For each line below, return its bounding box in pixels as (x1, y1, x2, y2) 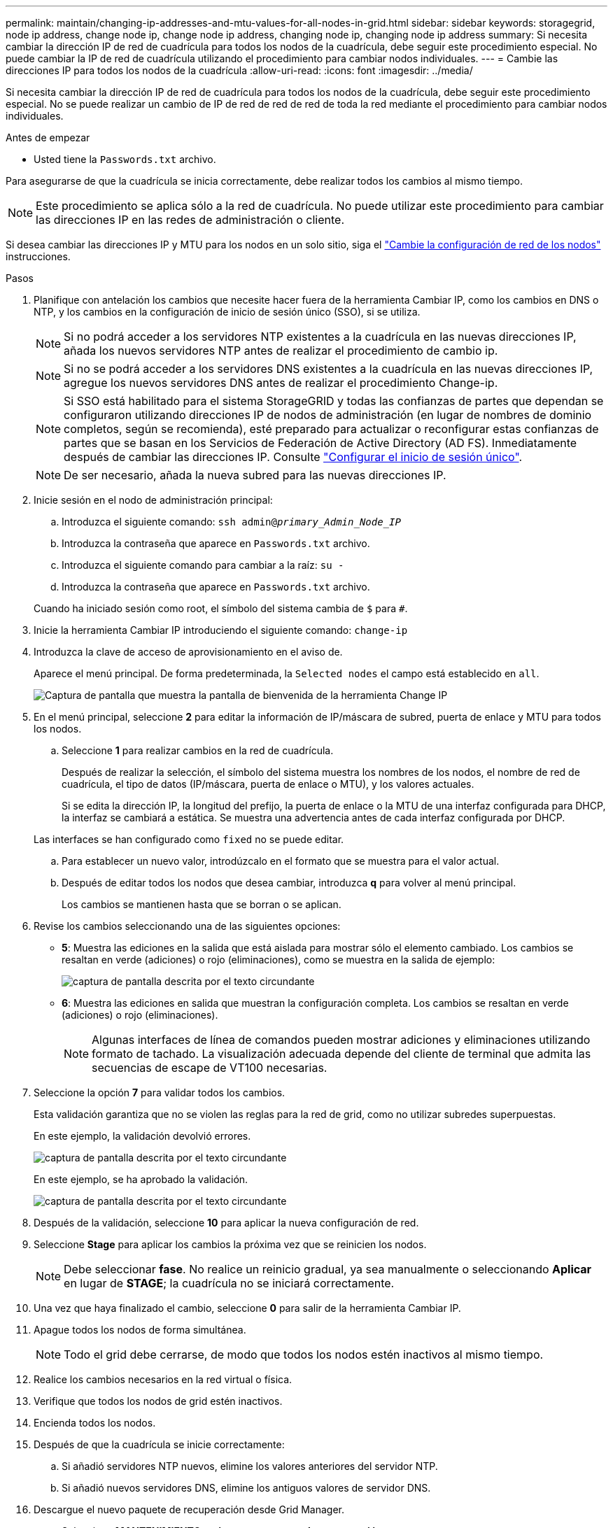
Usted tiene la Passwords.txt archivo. (34, 153, 216, 165)
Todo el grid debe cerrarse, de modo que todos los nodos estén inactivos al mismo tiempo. (64, 1347, 544, 1361)
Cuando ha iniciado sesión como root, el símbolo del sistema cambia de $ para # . (34, 602, 408, 614)
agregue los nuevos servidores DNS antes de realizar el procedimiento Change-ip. (64, 376, 498, 390)
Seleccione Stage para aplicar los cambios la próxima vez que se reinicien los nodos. (34, 1238, 427, 1250)
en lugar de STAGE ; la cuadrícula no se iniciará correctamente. (64, 1276, 395, 1290)
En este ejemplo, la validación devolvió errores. (34, 1130, 251, 1142)
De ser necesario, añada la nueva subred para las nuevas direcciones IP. (64, 468, 446, 482)
